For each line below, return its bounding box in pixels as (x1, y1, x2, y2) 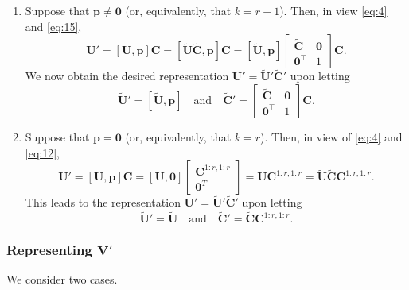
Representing (6, 240, 92, 260)
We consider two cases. (6, 271, 118, 288)
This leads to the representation (25, 194, 181, 211)
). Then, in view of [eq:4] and (260, 129, 403, 145)
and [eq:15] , (25, 17, 82, 34)
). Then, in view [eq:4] (279, 2, 388, 18)
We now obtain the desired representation (25, 68, 229, 84)
